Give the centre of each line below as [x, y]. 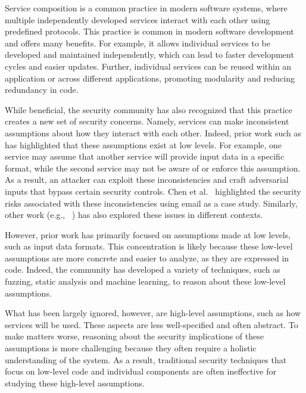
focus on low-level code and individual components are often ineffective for [141, 371]
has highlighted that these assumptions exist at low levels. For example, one [143, 144]
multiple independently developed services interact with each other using [138, 19]
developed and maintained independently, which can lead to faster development [149, 54]
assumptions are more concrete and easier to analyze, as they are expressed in [147, 258]
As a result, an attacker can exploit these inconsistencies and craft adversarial [147, 180]
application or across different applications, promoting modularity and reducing [150, 78]
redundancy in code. [42, 90]
